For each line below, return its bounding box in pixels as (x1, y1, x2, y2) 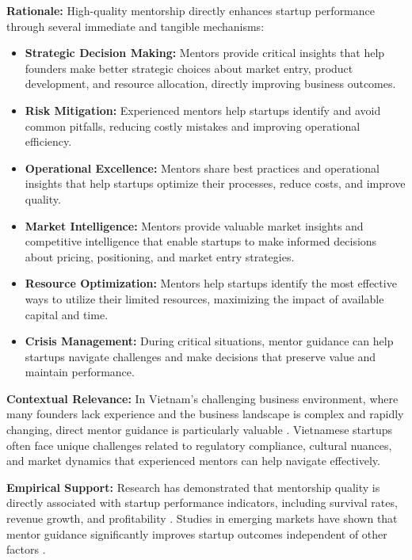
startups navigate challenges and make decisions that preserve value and (25, 348, 376, 364)
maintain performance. (25, 364, 135, 380)
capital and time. (25, 306, 109, 322)
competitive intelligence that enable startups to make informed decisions (25, 233, 377, 250)
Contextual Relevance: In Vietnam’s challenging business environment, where (6, 390, 399, 406)
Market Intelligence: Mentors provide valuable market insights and (25, 217, 364, 234)
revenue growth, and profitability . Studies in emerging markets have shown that (6, 510, 398, 527)
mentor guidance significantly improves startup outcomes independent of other (6, 525, 387, 542)
